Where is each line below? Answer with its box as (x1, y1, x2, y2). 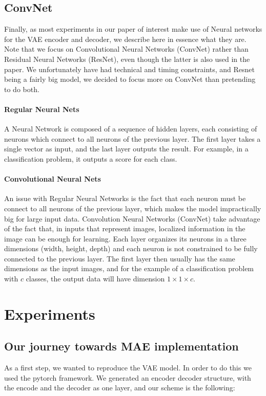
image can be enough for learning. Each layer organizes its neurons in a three (4, 233, 247, 244)
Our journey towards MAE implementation (4, 338, 239, 354)
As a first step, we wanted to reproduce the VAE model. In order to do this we (4, 362, 252, 373)
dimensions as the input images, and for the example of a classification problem (4, 263, 254, 274)
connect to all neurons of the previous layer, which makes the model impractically (4, 203, 261, 213)
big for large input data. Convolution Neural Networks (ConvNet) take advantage (4, 213, 260, 224)
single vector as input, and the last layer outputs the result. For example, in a (4, 143, 249, 154)
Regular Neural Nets (4, 103, 79, 114)
